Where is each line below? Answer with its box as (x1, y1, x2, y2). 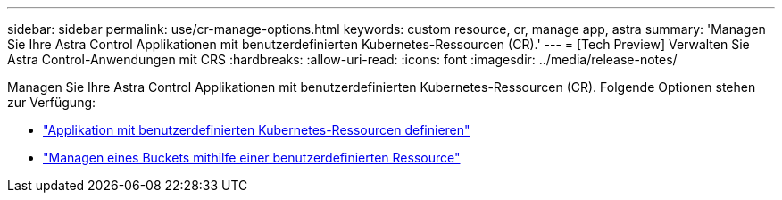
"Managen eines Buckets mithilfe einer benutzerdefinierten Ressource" (43, 150, 461, 165)
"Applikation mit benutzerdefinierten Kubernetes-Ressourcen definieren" (43, 122, 470, 137)
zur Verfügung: (7, 95, 96, 110)
